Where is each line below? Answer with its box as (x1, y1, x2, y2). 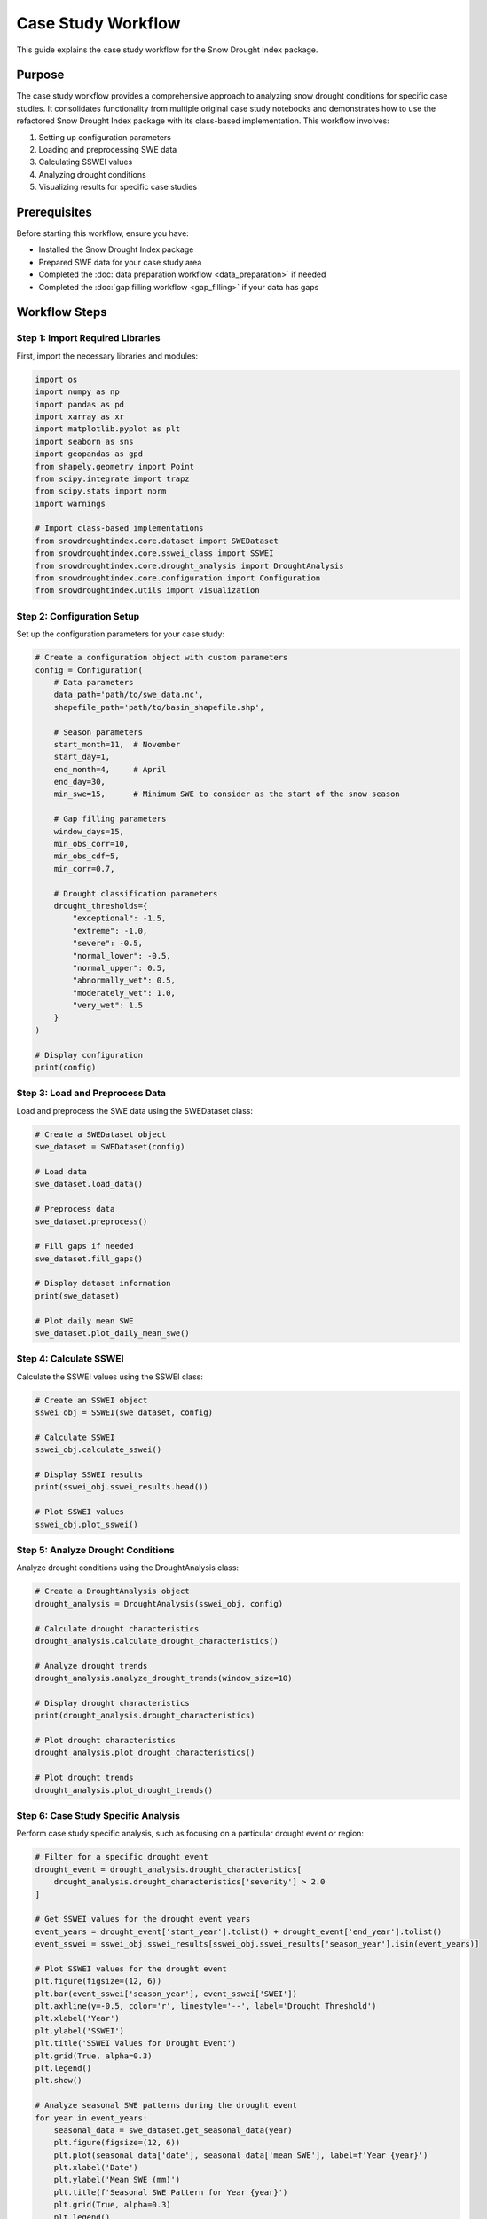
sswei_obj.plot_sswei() (35, 1519, 139, 1529)
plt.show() (35, 2075, 82, 2086)
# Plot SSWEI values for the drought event (35, 1963, 228, 1974)
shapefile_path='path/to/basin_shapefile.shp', (53, 702, 265, 712)
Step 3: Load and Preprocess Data (16, 1087, 167, 1100)
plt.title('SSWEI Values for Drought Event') (35, 2038, 237, 2049)
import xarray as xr (35, 411, 124, 422)
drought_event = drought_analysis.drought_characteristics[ (35, 1864, 302, 1875)
